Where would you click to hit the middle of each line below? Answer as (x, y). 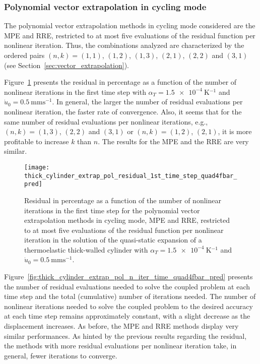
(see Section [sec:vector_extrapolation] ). (67, 65)
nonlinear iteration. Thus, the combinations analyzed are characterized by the (124, 45)
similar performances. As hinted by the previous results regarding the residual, (125, 336)
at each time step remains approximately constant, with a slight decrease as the (127, 316)
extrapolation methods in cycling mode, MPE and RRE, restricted (127, 220)
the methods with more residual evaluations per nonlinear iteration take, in (120, 346)
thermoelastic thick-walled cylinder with (86, 249)
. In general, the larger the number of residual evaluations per (147, 102)
